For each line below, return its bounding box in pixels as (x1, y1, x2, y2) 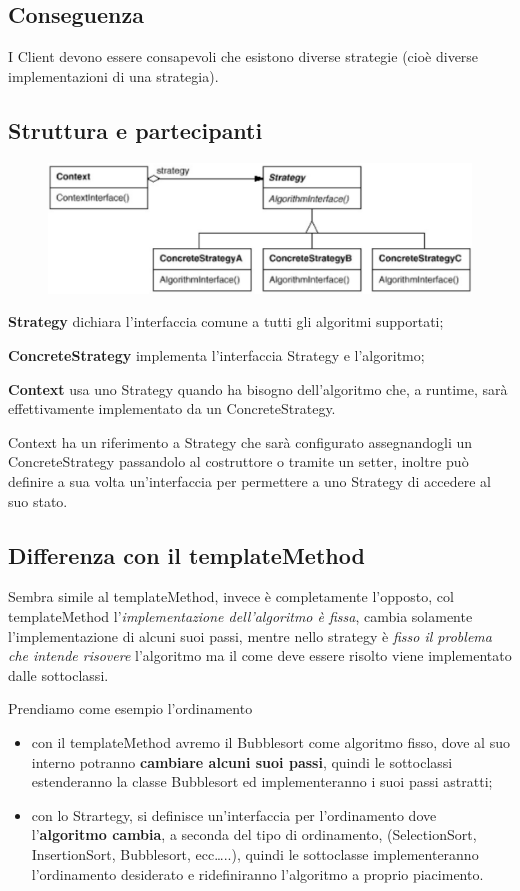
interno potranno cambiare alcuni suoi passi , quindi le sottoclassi (31, 751, 453, 772)
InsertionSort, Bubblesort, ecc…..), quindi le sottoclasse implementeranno (31, 843, 479, 864)
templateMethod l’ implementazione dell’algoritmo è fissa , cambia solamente (8, 605, 473, 626)
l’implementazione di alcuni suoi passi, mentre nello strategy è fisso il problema (8, 625, 492, 646)
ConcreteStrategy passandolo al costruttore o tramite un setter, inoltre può (8, 451, 469, 472)
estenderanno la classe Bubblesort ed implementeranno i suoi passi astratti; (31, 771, 493, 792)
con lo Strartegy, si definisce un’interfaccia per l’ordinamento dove (31, 804, 437, 825)
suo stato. (8, 490, 68, 511)
